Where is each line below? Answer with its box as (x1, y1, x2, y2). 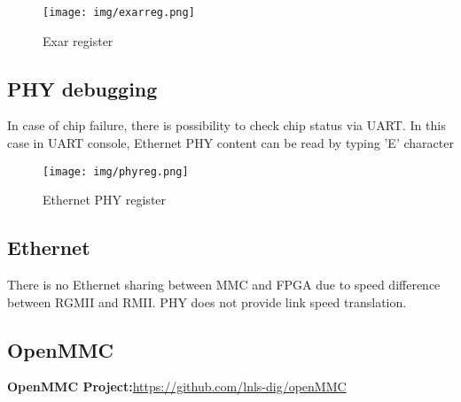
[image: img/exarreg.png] (43, 6, 195, 19)
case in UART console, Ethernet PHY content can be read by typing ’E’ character (7, 134, 454, 152)
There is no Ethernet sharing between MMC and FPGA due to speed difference (7, 275, 441, 294)
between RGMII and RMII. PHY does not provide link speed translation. (7, 292, 407, 311)
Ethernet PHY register (43, 190, 167, 209)
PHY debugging (7, 74, 158, 102)
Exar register (43, 31, 113, 50)
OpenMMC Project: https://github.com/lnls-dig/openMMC (7, 377, 347, 396)
